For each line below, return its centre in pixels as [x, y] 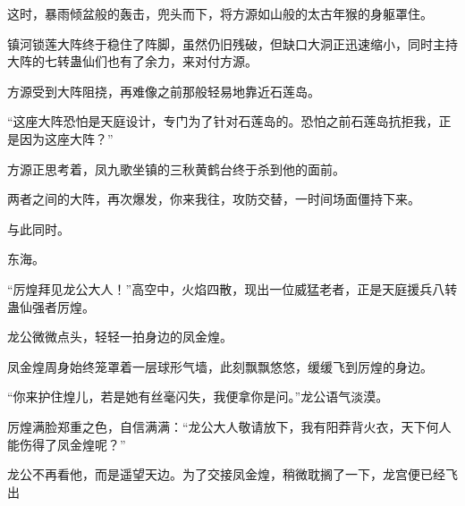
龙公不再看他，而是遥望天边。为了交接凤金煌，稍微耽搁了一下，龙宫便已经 [226, 474]
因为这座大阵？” [66, 138]
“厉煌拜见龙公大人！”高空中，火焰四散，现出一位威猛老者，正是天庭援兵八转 [232, 288]
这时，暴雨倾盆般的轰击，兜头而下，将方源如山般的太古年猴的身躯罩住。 [220, 13]
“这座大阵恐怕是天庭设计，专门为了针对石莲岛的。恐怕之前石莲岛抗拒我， [223, 121]
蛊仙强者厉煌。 [51, 306]
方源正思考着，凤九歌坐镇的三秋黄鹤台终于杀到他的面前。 [176, 169]
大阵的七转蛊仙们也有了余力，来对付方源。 [132, 61]
